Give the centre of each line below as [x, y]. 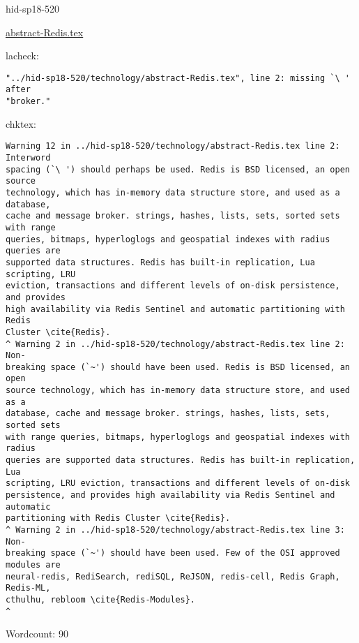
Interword [28, 158]
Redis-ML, [28, 588]
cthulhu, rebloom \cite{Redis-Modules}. [101, 599]
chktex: [21, 123]
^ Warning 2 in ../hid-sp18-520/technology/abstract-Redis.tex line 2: [175, 344]
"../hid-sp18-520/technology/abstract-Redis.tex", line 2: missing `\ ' [178, 78]
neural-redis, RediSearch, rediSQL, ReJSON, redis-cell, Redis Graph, [173, 576]
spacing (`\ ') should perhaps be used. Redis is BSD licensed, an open [178, 169]
